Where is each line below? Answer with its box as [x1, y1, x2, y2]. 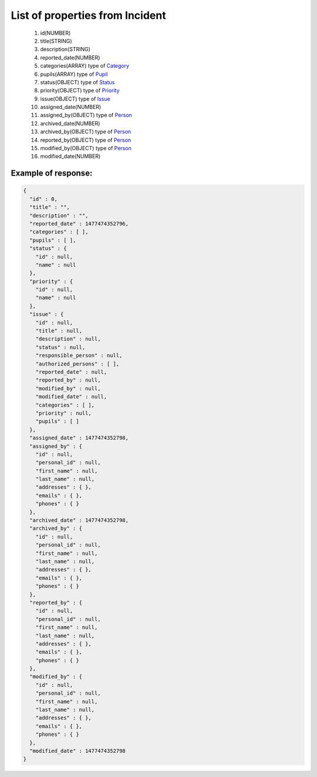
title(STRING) [40, 37, 73, 44]
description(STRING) [40, 46, 91, 53]
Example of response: [11, 168, 93, 178]
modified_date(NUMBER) [40, 153, 101, 160]
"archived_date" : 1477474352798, [29, 517, 129, 524]
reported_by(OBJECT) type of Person [40, 136, 131, 144]
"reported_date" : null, [35, 368, 107, 375]
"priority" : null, [35, 410, 92, 416]
